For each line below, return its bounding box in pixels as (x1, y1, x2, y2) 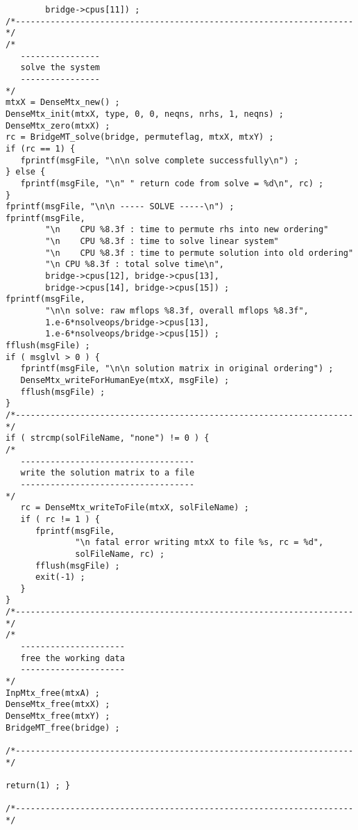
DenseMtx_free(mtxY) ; (6, 711, 110, 722)
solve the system (20, 63, 101, 73)
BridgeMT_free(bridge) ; (6, 722, 120, 733)
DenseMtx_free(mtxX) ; (6, 699, 110, 710)
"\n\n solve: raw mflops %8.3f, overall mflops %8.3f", (45, 306, 309, 316)
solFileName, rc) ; (75, 548, 165, 559)
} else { (6, 167, 46, 177)
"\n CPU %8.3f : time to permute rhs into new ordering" (45, 225, 329, 235)
